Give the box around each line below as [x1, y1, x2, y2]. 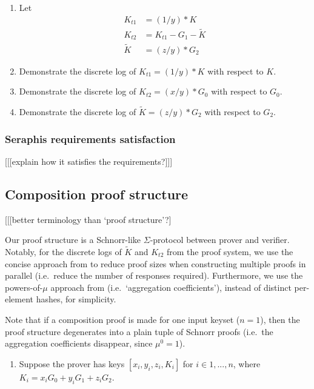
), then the [260, 313, 300, 325]
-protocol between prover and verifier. [150, 233, 290, 246]
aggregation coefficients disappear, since [5, 337, 153, 350]
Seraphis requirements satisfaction [5, 131, 176, 146]
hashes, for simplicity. [36, 293, 116, 305]
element [5, 293, 34, 305]
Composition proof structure [5, 184, 189, 203]
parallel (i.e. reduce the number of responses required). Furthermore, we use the [5, 269, 303, 282]
